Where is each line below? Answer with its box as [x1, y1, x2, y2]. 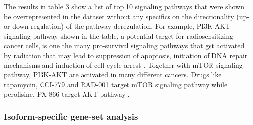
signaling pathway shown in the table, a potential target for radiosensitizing [4, 30, 234, 41]
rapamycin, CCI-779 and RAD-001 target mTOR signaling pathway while [4, 79, 228, 89]
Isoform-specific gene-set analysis [4, 110, 138, 122]
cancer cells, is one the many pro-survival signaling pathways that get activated [4, 40, 245, 51]
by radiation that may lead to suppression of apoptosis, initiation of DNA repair [4, 50, 248, 60]
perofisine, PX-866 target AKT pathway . [4, 89, 130, 99]
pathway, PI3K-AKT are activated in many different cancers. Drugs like [4, 69, 222, 80]
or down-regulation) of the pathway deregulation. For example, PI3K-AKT [4, 21, 231, 31]
